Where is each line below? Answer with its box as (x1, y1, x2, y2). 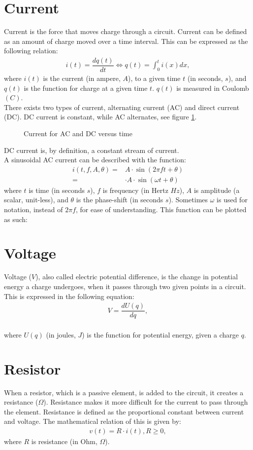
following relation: (4, 45, 58, 56)
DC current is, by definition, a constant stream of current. (4, 145, 179, 155)
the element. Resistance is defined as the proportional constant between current (4, 406, 244, 416)
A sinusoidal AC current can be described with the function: (4, 154, 186, 165)
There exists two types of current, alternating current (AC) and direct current (4, 102, 240, 112)
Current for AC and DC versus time (24, 128, 132, 138)
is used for (217, 194, 248, 205)
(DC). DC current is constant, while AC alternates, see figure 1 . (4, 112, 197, 122)
